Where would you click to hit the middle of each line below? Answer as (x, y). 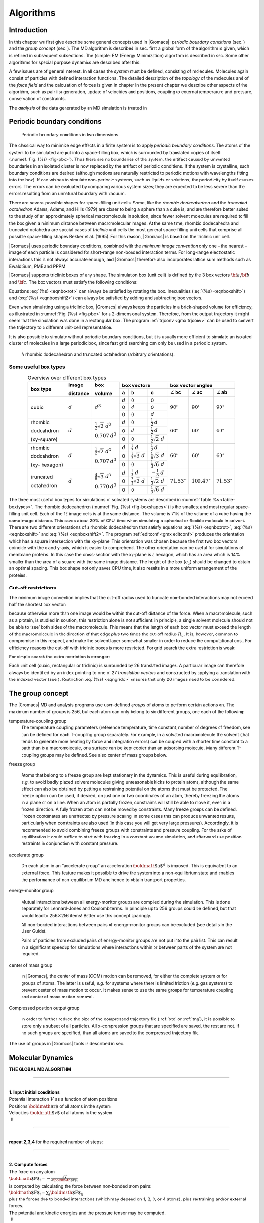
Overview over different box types (67, 378)
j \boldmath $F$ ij (66, 1193)
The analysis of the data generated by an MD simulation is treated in (78, 108)
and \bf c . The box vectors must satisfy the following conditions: (73, 282)
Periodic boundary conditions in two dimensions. (70, 134)
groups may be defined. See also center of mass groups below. (104, 755)
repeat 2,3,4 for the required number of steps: (56, 1142)
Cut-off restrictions (33, 588)
